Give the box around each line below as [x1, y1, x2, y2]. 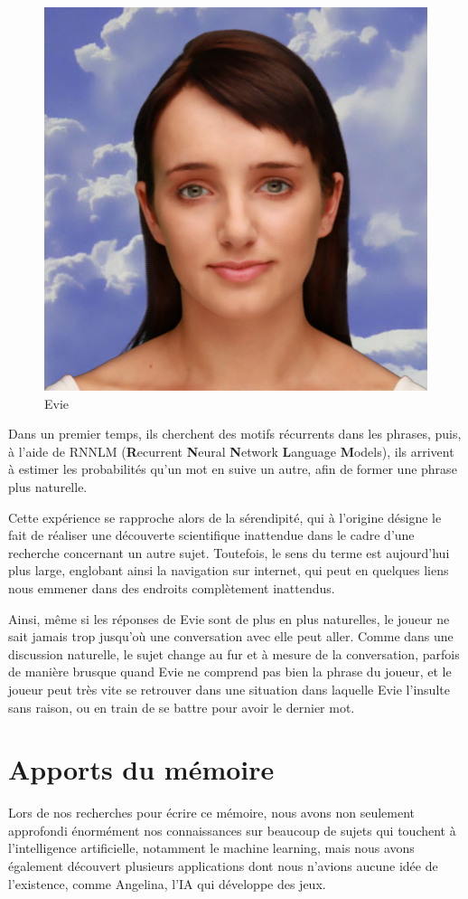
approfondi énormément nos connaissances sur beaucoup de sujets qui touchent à [8, 820, 456, 839]
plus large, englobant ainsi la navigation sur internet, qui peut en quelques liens [8, 561, 449, 580]
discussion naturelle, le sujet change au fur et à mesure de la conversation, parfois [8, 644, 460, 663]
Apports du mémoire [8, 751, 275, 788]
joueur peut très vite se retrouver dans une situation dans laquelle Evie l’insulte [8, 679, 450, 698]
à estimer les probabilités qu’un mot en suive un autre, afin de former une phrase [8, 459, 457, 478]
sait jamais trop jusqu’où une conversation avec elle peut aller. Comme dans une [8, 627, 454, 646]
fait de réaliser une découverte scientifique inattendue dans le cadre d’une [8, 525, 415, 544]
